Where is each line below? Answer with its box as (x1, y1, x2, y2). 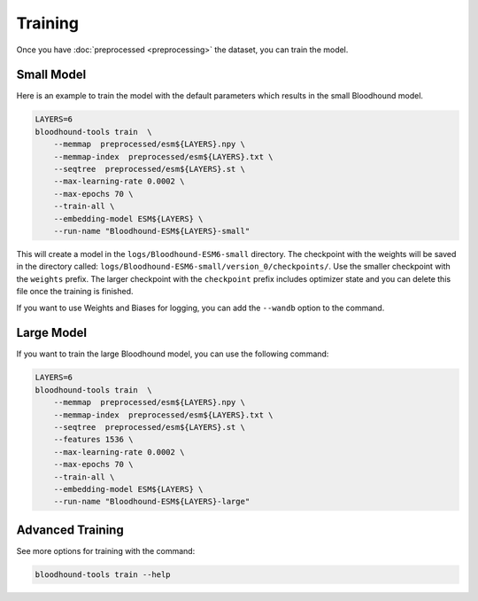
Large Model (16, 325, 88, 340)
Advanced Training (16, 522, 124, 537)
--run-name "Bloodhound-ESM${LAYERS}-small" (53, 226, 251, 236)
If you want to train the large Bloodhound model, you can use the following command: (16, 348, 329, 359)
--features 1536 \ (53, 434, 134, 445)
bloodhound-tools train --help (35, 569, 172, 580)
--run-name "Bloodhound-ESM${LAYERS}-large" (53, 496, 251, 507)
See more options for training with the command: (16, 545, 196, 556)
